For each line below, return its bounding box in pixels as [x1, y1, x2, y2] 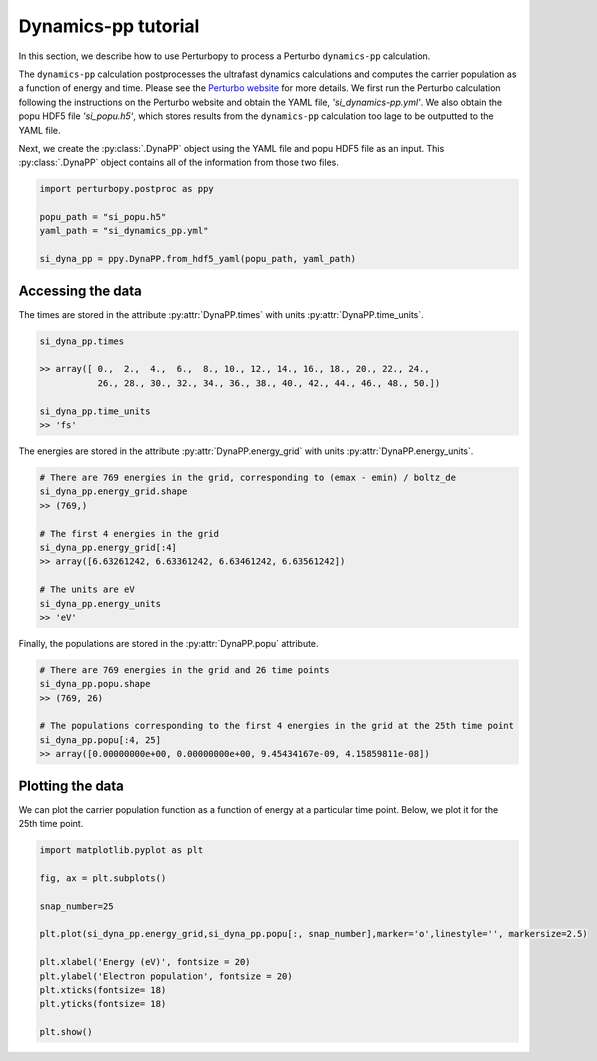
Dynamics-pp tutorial [18, 15, 200, 37]
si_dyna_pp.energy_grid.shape [39, 486, 188, 497]
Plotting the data [18, 777, 125, 794]
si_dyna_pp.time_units [39, 405, 151, 417]
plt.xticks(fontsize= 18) [39, 985, 167, 996]
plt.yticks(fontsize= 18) [39, 998, 167, 1010]
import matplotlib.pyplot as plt [39, 845, 204, 856]
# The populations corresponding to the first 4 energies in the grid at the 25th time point [39, 720, 515, 732]
